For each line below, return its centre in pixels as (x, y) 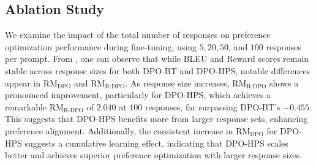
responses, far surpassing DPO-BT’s (213, 106)
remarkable (26, 106)
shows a (284, 82)
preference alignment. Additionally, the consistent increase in (119, 130)
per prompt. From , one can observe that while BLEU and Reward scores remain (157, 59)
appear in (23, 82)
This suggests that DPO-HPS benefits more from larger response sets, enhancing (156, 119)
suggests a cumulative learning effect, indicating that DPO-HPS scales (156, 143)
